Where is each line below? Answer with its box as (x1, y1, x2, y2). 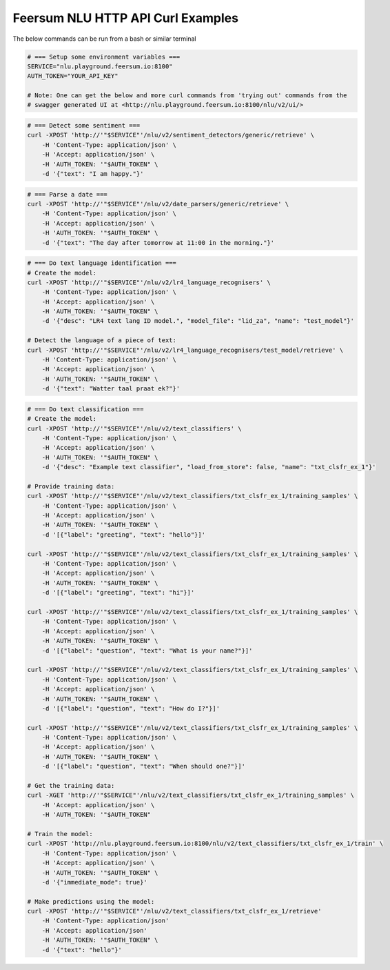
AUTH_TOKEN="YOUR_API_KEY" (27, 72, 119, 80)
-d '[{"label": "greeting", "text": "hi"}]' (41, 588, 195, 597)
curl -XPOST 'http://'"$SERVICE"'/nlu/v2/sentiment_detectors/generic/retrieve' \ (27, 131, 315, 139)
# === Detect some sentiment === (27, 121, 141, 130)
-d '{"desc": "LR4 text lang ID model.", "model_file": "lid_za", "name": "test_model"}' (41, 317, 355, 325)
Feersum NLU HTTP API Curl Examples (12, 10, 239, 26)
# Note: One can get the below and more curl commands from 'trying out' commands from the (27, 92, 347, 99)
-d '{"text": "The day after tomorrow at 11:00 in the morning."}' (41, 239, 275, 246)
